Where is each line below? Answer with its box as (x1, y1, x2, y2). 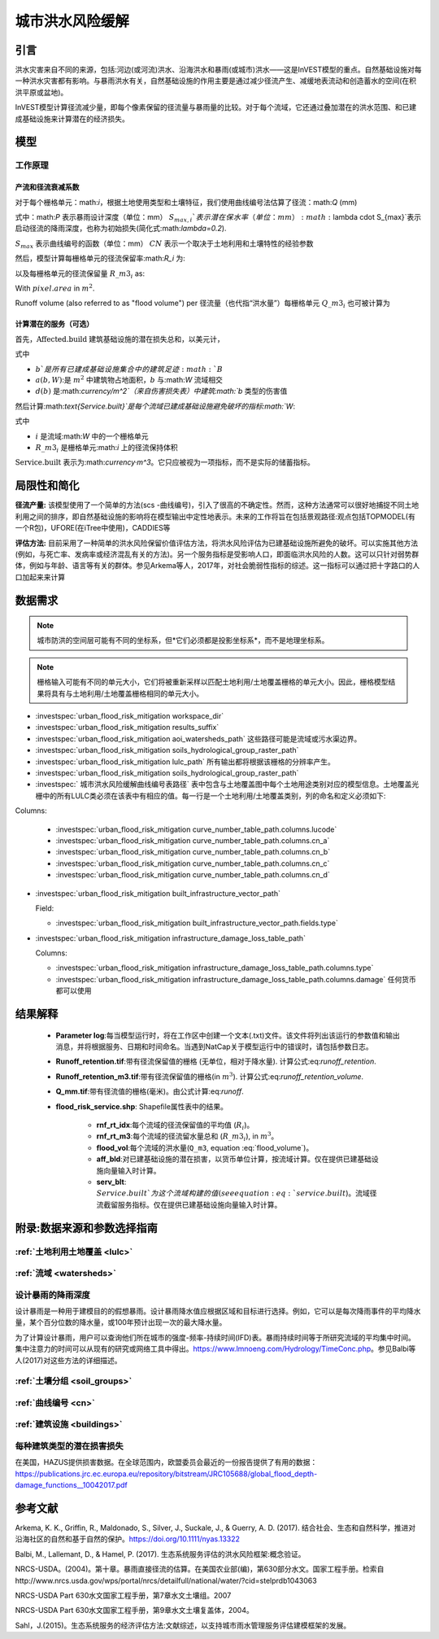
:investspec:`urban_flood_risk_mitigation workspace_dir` (35, 711, 224, 721)
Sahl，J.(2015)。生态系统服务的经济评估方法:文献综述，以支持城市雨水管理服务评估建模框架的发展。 (15, 1620, 351, 1630)
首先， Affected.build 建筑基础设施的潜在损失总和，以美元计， (15, 334, 225, 343)
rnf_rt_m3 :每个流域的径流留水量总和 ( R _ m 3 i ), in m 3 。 (96, 1130, 279, 1143)
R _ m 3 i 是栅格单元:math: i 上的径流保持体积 (35, 443, 178, 454)
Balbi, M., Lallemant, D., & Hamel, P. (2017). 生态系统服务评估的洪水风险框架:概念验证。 (15, 1549, 306, 1558)
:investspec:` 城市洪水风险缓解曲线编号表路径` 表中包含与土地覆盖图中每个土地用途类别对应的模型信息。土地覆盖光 (35, 780, 419, 789)
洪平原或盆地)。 (15, 87, 68, 97)
